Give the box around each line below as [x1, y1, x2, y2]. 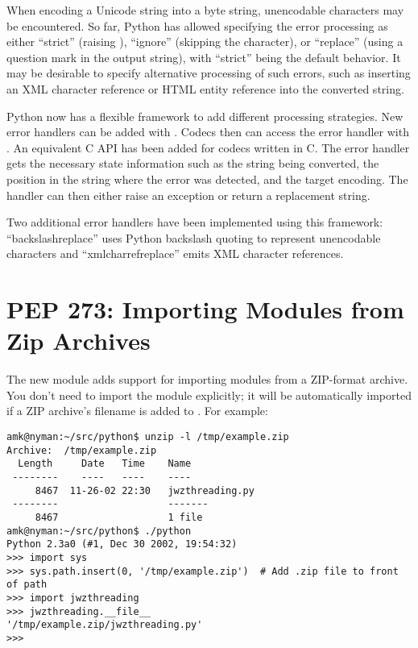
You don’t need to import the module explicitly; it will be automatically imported [6, 386, 412, 403]
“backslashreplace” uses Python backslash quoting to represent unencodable [6, 229, 381, 246]
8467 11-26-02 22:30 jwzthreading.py [35, 484, 255, 496]
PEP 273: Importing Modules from [6, 293, 404, 326]
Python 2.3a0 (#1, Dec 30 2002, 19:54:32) [6, 538, 238, 550]
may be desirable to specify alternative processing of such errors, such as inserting [6, 64, 411, 81]
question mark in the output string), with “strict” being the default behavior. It [6, 48, 401, 65]
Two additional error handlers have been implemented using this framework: [6, 214, 383, 231]
